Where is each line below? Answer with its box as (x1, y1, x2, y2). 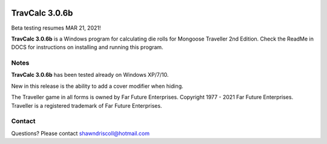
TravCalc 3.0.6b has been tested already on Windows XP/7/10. (11, 71, 169, 79)
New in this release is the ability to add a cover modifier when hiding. (11, 82, 184, 90)
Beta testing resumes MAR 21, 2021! (11, 24, 101, 31)
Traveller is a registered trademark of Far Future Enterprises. (11, 102, 162, 109)
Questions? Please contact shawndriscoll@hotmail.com (11, 129, 150, 137)
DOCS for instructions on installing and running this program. (11, 44, 163, 51)
